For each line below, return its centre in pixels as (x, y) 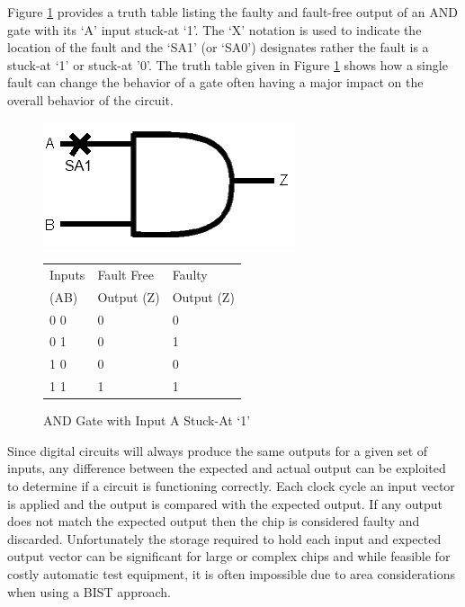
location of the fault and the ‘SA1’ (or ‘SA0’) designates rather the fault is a (218, 47)
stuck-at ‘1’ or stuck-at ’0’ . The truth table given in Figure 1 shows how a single (228, 64)
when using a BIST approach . (89, 591)
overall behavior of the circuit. (90, 99)
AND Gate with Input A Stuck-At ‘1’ (147, 420)
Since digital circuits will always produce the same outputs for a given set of (218, 450)
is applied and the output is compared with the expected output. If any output (225, 503)
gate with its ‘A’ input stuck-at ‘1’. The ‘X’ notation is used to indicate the (215, 29)
